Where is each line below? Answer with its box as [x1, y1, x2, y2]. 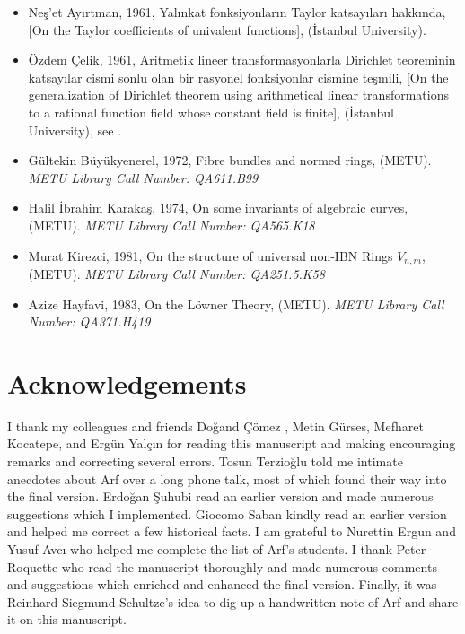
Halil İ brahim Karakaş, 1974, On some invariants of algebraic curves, [28, 198, 408, 217]
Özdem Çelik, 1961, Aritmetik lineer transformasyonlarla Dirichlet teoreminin [28, 50, 456, 69]
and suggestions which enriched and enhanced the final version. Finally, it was [7, 575, 437, 594]
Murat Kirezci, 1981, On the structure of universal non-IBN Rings [28, 246, 393, 265]
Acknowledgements [7, 364, 247, 401]
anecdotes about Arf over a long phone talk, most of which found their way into [7, 469, 447, 488]
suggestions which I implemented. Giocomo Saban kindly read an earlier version [7, 504, 447, 523]
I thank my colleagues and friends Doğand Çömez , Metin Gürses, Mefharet [7, 416, 424, 435]
